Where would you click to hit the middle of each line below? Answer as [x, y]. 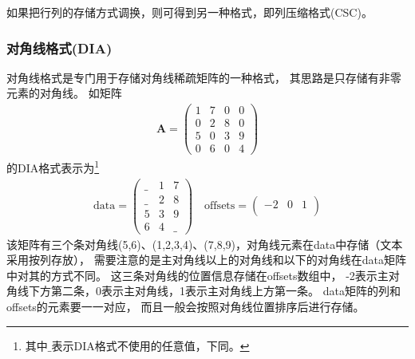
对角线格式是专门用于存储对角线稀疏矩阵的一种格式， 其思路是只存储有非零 [204, 77]
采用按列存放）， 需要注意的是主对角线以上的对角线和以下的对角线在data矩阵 [206, 260]
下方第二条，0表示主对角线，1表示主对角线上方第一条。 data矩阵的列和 [214, 291]
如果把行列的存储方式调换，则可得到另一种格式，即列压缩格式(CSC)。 [190, 12]
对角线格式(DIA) [59, 47]
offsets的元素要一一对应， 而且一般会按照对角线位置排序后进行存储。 [186, 307]
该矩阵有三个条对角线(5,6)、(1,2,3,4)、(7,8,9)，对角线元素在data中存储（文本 [205, 244]
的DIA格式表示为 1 [53, 166]
